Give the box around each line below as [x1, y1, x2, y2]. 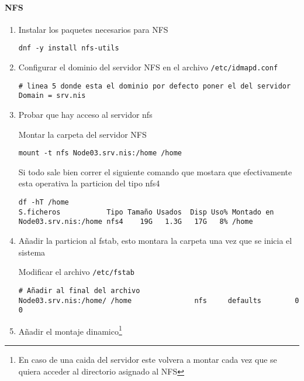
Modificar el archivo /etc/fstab [18, 266, 134, 278]
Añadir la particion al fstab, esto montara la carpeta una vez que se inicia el [18, 234, 292, 247]
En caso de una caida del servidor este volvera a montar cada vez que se [18, 353, 277, 366]
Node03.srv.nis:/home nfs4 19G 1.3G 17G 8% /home [18, 217, 253, 226]
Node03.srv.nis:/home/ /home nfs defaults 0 [18, 296, 299, 305]
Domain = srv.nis [18, 91, 86, 100]
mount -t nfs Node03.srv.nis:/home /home [18, 149, 182, 158]
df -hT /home [18, 198, 69, 207]
